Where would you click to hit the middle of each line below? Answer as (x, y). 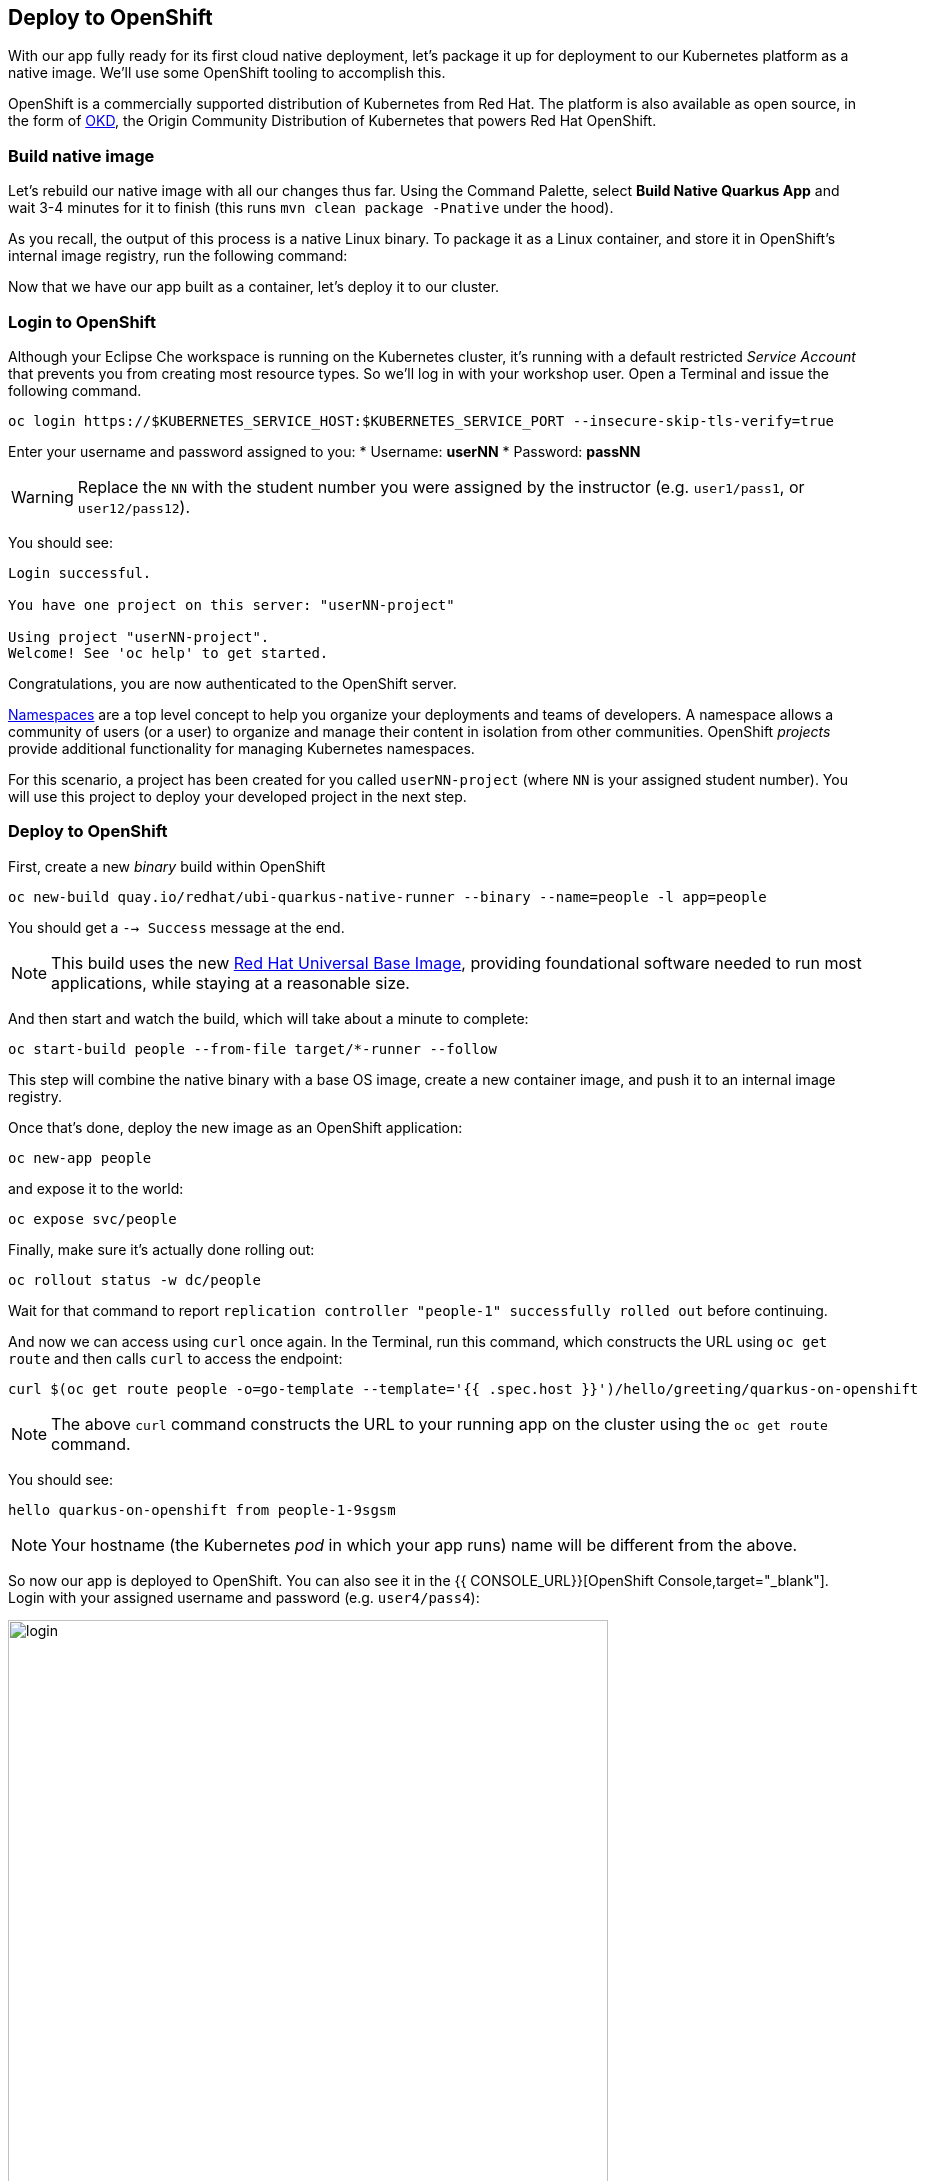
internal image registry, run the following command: (178, 256)
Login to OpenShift (82, 321)
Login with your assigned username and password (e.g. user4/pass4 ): (244, 1597)
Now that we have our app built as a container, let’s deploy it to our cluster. (254, 287)
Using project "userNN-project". (139, 636)
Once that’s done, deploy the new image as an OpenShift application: (235, 1127)
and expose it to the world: (96, 1188)
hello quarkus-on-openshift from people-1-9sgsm (202, 1509)
